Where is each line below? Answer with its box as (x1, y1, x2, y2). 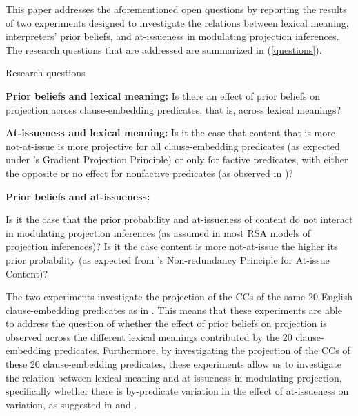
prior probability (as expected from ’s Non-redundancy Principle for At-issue (6, 252, 330, 267)
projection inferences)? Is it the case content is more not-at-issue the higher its (6, 239, 338, 253)
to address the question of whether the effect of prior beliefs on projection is (6, 316, 327, 331)
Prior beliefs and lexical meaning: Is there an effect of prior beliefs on (6, 88, 321, 103)
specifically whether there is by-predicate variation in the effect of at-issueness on (6, 384, 349, 398)
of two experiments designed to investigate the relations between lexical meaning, (6, 15, 349, 30)
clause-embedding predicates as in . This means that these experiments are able (6, 302, 342, 317)
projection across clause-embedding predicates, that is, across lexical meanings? (6, 102, 341, 116)
